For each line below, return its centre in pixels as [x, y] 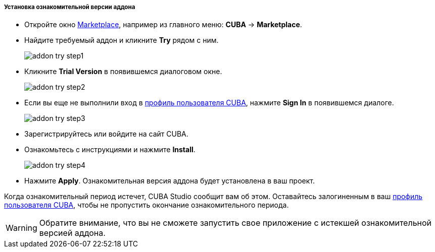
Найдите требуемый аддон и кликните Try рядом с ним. [122, 40]
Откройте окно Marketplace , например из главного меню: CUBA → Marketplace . [163, 25]
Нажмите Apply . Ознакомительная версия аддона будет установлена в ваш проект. [170, 181]
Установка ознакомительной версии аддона [70, 7]
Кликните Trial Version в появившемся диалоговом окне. [123, 72]
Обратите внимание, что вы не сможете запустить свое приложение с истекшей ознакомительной [235, 223]
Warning [21, 228]
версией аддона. [72, 233]
